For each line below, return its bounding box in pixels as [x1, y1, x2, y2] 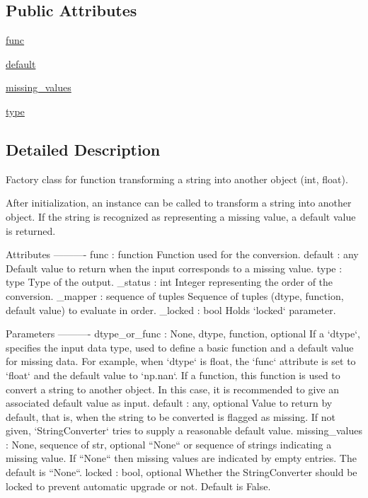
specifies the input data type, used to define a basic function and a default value [6, 340, 354, 354]
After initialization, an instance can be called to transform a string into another [6, 195, 352, 210]
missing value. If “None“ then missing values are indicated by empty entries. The [6, 451, 357, 465]
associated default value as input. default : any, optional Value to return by [6, 395, 333, 410]
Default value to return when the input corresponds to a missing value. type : [6, 260, 343, 275]
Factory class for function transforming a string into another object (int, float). [6, 171, 348, 186]
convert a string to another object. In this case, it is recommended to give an [6, 381, 339, 396]
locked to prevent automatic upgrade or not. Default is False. [6, 478, 271, 493]
